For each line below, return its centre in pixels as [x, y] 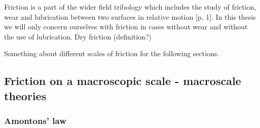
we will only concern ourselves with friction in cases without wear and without [126, 27]
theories [25, 95]
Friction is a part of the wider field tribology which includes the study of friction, [130, 7]
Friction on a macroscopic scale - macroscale [123, 81]
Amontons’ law [35, 121]
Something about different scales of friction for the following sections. [112, 53]
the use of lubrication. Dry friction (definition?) [78, 36]
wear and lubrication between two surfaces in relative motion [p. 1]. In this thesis [130, 16]
